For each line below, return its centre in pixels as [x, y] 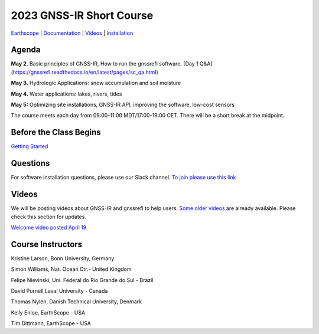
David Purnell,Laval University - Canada [59, 291]
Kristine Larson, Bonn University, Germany [63, 258]
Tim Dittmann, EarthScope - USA [51, 323]
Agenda [26, 50]
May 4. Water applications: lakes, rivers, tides [66, 94]
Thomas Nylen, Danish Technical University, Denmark [76, 302]
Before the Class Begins [56, 132]
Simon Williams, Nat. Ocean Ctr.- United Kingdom [71, 269]
